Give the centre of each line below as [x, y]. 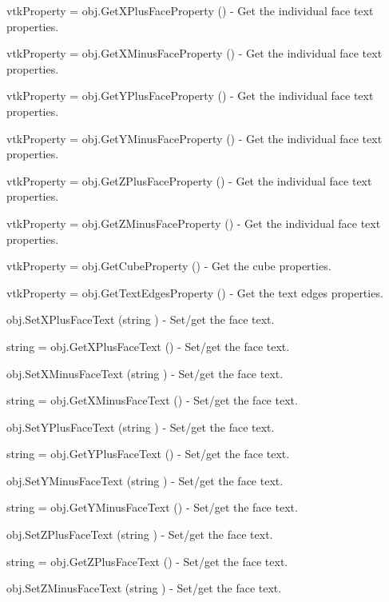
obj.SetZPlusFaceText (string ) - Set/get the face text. [140, 534]
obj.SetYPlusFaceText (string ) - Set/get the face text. [141, 427]
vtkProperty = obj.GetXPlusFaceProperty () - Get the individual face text [190, 10]
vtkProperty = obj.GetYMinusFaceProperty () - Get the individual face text [194, 138]
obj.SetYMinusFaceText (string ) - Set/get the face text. [145, 480]
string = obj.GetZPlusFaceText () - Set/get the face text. [147, 561]
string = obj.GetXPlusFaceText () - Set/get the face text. [148, 346]
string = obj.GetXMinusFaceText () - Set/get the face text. [152, 400]
